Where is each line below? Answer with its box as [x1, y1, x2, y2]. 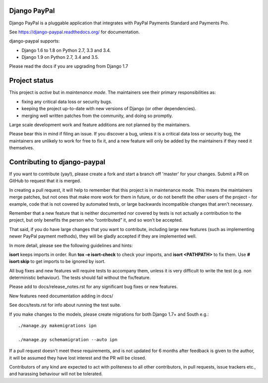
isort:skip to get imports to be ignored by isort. [9, 258, 106, 264]
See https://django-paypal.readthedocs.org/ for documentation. [9, 29, 140, 35]
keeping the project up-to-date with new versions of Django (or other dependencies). [21, 106, 197, 112]
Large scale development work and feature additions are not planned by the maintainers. [9, 122, 191, 128]
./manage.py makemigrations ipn [18, 323, 97, 329]
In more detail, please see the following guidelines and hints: [9, 242, 133, 249]
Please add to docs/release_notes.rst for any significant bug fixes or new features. [9, 284, 178, 290]
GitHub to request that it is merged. [9, 178, 81, 184]
